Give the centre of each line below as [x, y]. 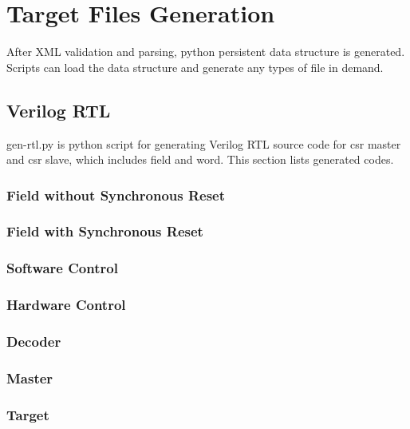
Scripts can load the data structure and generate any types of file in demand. [195, 67]
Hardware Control [66, 305]
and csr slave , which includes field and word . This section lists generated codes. [200, 159]
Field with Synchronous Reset [105, 231]
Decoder [34, 341]
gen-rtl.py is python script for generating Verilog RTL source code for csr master [204, 143]
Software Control [62, 268]
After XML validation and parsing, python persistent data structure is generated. [206, 52]
